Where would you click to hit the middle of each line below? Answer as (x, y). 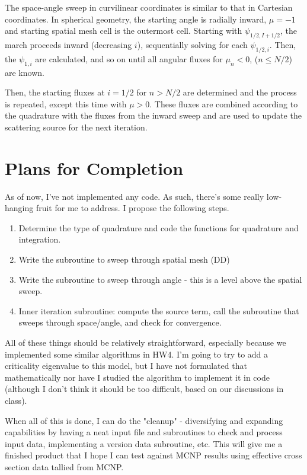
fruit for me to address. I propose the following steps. (132, 208)
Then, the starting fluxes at (55, 92)
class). (16, 400)
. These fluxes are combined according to (224, 103)
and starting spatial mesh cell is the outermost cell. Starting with (124, 31)
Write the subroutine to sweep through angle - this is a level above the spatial (160, 279)
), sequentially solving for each (192, 44)
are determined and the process (240, 92)
